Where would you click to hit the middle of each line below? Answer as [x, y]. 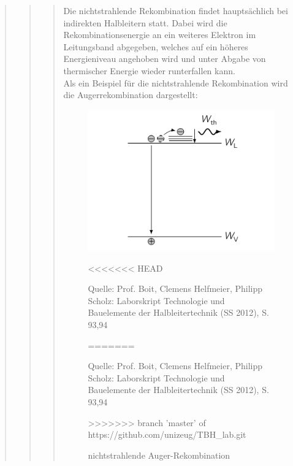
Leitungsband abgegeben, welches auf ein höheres [156, 46]
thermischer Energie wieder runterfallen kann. [149, 70]
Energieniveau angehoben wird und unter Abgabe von [165, 59]
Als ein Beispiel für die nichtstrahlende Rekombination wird [176, 82]
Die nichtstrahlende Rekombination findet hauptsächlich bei [176, 10]
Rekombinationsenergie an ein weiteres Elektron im [160, 35]
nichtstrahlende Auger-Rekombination [159, 455]
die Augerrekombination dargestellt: [131, 95]
